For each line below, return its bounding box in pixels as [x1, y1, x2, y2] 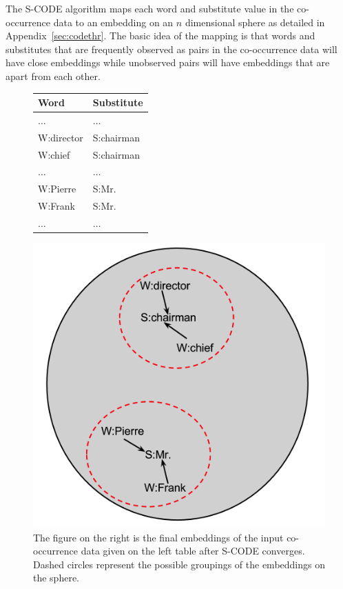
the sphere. [33, 570, 80, 585]
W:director [38, 130, 83, 144]
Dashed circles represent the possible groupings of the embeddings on [33, 557, 325, 571]
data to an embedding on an [53, 14, 174, 29]
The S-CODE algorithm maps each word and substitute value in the [6, 1, 294, 15]
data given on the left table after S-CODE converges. [81, 543, 305, 558]
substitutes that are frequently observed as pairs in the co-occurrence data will [6, 41, 337, 56]
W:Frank [38, 199, 75, 213]
